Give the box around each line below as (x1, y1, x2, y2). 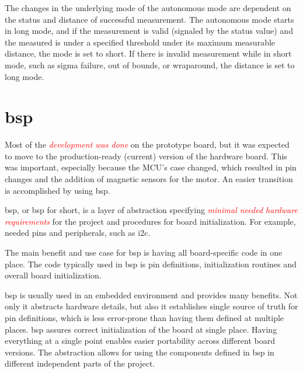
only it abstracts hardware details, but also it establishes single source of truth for (5, 300, 298, 312)
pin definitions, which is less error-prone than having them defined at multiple (5, 312, 284, 323)
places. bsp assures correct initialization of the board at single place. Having (5, 323, 277, 335)
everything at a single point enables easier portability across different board (5, 334, 276, 347)
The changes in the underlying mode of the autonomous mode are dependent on (5, 2, 291, 13)
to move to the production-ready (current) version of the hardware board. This (5, 149, 287, 162)
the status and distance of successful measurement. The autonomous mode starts (5, 13, 294, 25)
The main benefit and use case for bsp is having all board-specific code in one (5, 246, 283, 259)
